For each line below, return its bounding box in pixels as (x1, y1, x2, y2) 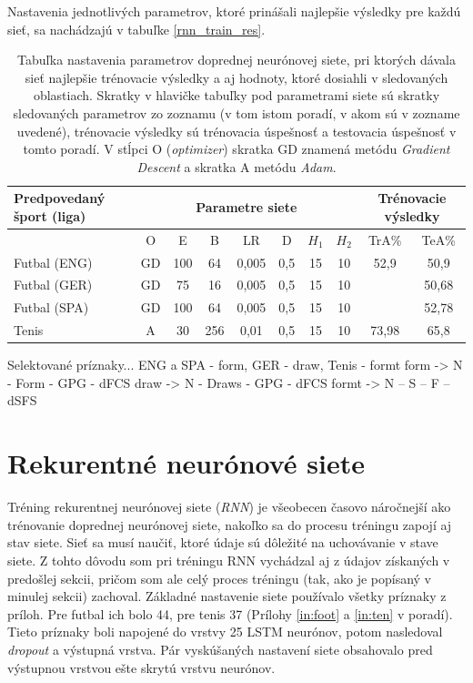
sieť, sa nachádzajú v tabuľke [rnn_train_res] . (7, 19, 266, 38)
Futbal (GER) (14, 275, 93, 294)
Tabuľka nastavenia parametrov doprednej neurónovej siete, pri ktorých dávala (17, 50, 456, 69)
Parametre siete (196, 198, 297, 217)
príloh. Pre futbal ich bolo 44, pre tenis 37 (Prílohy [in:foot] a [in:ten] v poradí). (7, 604, 453, 623)
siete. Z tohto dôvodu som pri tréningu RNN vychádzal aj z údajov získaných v (7, 550, 450, 569)
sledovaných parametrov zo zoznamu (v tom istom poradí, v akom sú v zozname (13, 103, 460, 122)
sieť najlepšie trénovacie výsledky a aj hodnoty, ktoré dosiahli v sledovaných (25, 67, 448, 87)
